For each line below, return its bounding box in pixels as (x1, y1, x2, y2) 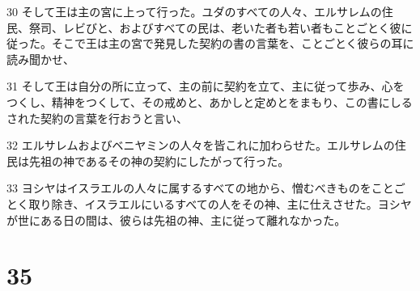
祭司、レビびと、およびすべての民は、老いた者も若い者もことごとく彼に (28, 19, 413, 36)
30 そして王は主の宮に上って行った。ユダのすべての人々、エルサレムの (6, 3, 382, 19)
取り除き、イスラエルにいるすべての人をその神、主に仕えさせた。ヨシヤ (28, 195, 412, 212)
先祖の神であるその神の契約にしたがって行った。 (28, 152, 290, 169)
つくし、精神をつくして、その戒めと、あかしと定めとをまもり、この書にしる (6, 93, 413, 110)
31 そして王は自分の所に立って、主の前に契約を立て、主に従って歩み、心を (6, 78, 405, 95)
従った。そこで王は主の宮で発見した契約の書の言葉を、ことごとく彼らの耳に (6, 35, 414, 52)
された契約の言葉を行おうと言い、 (6, 109, 188, 126)
